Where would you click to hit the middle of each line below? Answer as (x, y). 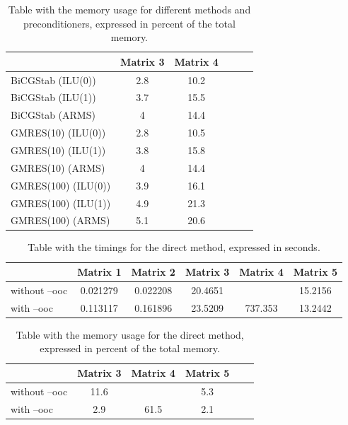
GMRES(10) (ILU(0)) (58, 133)
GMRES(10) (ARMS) (58, 167)
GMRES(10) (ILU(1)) (58, 150)
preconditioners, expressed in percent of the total (129, 23)
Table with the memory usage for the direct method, (130, 334)
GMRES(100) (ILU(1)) (61, 203)
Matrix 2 (153, 272)
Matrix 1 (99, 272)
